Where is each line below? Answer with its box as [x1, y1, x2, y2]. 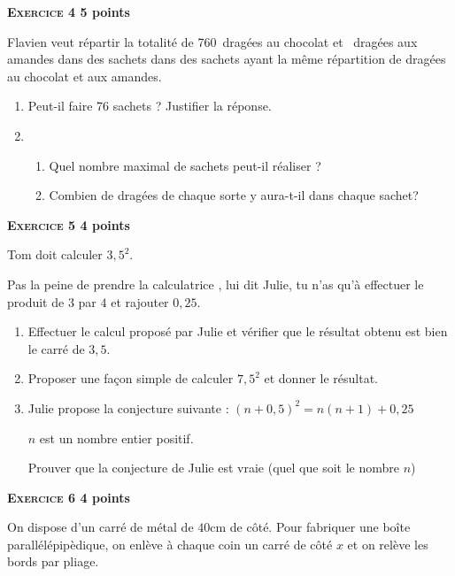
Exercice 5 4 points [7, 215, 130, 234]
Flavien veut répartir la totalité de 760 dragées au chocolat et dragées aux [7, 32, 418, 50]
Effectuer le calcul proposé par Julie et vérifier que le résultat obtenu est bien [27, 322, 448, 341]
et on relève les [347, 534, 428, 553]
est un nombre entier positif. [39, 428, 194, 447]
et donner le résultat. [264, 369, 378, 388]
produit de [7, 292, 65, 311]
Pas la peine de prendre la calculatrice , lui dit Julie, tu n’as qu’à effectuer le [7, 274, 424, 293]
